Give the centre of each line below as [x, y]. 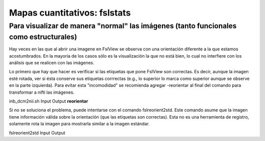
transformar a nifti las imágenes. [42, 92]
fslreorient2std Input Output [37, 133]
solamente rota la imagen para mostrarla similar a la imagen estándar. [79, 124]
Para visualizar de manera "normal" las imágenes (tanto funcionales [123, 26]
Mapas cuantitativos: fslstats [70, 13]
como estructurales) [43, 37]
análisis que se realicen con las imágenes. [52, 63]
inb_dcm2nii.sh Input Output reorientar [49, 101]
